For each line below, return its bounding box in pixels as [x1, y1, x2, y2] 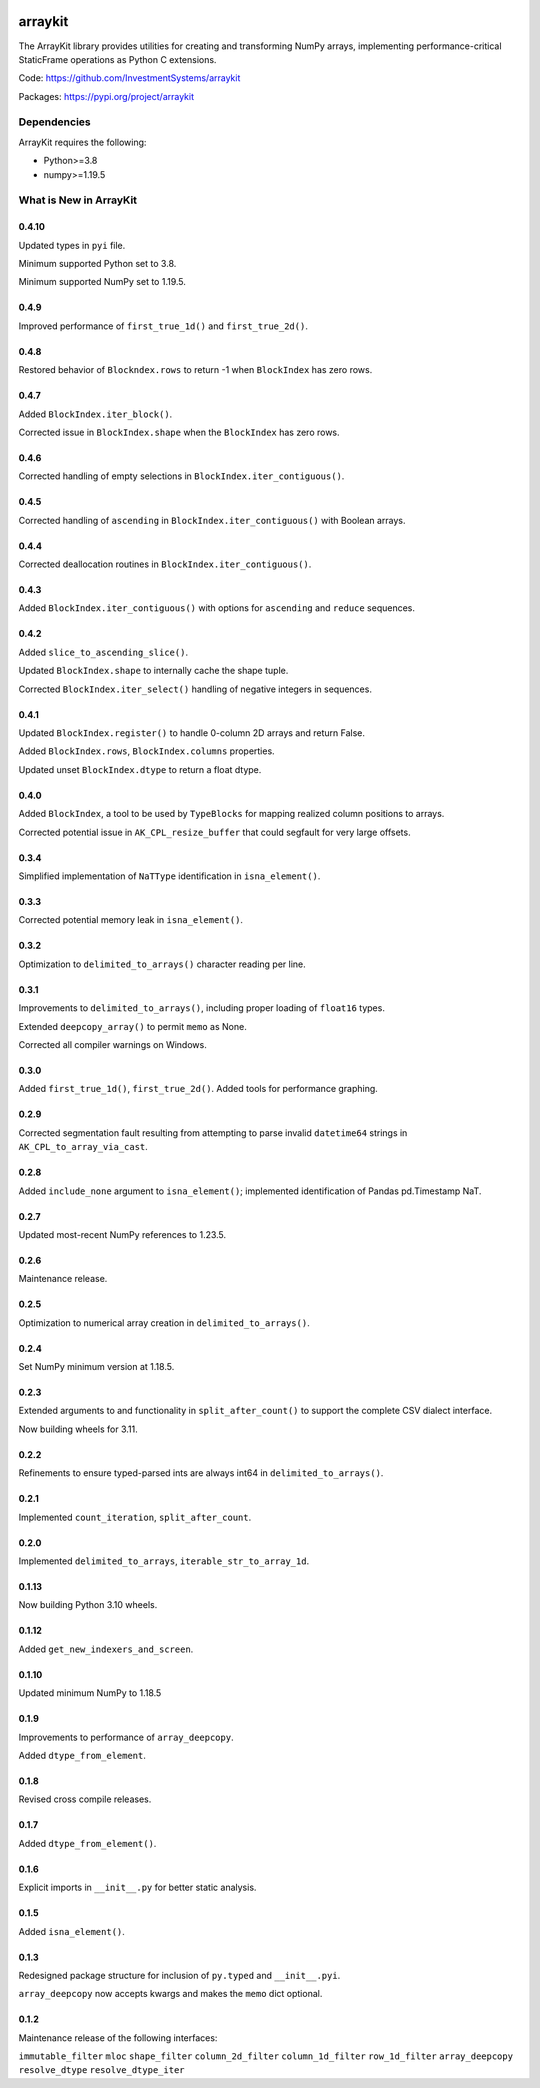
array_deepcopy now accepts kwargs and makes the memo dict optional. [18, 1988, 323, 2000]
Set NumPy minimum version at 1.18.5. [18, 1361, 175, 1373]
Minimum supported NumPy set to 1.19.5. [18, 276, 187, 288]
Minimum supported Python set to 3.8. [18, 257, 177, 269]
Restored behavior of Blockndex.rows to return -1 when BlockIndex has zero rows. [18, 364, 373, 376]
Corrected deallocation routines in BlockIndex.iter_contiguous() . [18, 558, 312, 570]
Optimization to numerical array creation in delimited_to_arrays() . [18, 1316, 310, 1329]
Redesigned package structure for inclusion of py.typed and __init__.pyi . [18, 1969, 341, 1981]
